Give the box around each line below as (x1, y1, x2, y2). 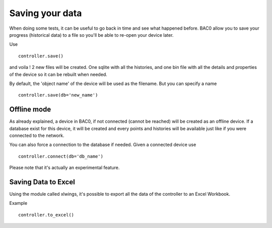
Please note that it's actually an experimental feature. (9, 165, 120, 171)
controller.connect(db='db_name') (18, 154, 103, 159)
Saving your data (9, 8, 82, 19)
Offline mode (9, 105, 51, 114)
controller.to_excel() (18, 212, 75, 217)
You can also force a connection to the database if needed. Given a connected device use (9, 141, 196, 148)
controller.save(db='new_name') (18, 92, 98, 98)
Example (9, 200, 28, 206)
